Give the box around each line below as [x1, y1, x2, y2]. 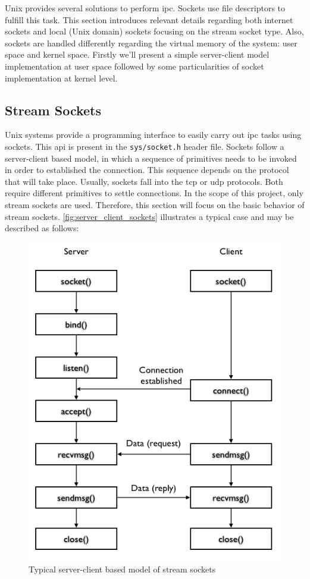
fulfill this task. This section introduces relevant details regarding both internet [5, 13, 293, 26]
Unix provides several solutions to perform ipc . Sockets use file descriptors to [5, 2, 286, 14]
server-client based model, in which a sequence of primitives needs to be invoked [5, 152, 297, 164]
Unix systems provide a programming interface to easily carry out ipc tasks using [5, 128, 302, 141]
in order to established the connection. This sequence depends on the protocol [5, 163, 289, 176]
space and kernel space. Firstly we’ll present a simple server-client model [5, 48, 270, 61]
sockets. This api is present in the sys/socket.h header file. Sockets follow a [5, 140, 284, 152]
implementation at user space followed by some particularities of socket [5, 59, 264, 72]
